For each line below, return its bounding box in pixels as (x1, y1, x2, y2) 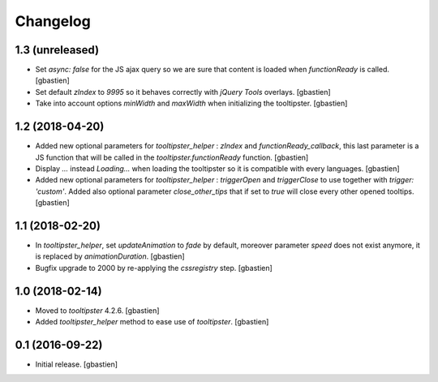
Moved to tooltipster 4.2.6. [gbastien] (35, 305, 160, 315)
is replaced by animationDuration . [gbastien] (35, 251, 186, 261)
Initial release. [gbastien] (35, 359, 118, 369)
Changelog (15, 12, 91, 30)
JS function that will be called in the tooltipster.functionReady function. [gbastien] (35, 152, 309, 162)
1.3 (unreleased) (15, 43, 100, 57)
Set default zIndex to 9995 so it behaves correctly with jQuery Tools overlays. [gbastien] (35, 87, 332, 97)
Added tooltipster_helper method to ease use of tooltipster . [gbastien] (35, 317, 269, 327)
